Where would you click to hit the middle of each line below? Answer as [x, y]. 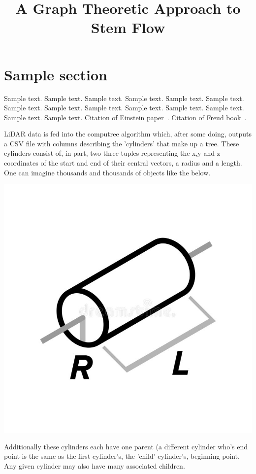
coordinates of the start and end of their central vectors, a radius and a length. [123, 163]
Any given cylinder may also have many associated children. [95, 466]
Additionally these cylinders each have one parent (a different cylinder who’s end [126, 446]
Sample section [56, 74]
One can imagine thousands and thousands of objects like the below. [107, 172]
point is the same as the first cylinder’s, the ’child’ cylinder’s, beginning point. [122, 456]
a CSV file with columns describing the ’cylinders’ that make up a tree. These [122, 143]
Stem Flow [128, 27]
